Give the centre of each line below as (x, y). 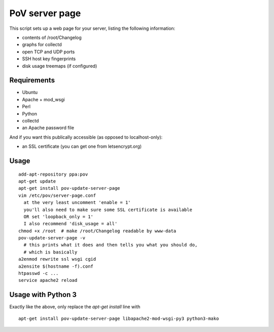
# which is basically (50, 252)
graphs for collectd (42, 45)
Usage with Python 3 (43, 295)
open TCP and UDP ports (48, 52)
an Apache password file (48, 128)
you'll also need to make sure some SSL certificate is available (108, 210)
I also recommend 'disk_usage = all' (71, 224)
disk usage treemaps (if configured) (60, 66)
